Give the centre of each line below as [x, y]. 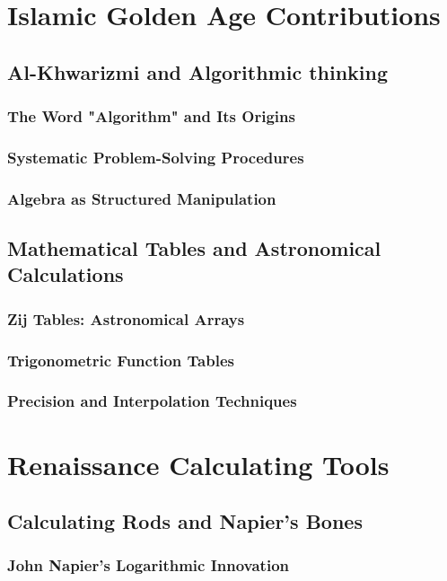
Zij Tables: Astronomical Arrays [126, 318]
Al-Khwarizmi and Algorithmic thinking [198, 71]
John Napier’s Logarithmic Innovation [148, 565]
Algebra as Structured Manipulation [142, 198]
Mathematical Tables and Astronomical [194, 248]
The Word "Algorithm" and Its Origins [151, 116]
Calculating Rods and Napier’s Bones [185, 521]
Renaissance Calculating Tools [198, 464]
